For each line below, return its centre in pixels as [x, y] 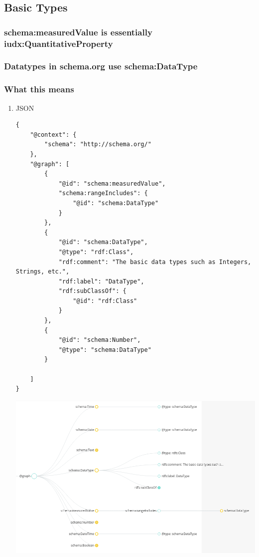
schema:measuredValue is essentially [78, 32]
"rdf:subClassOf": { [92, 291]
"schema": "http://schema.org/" [98, 144]
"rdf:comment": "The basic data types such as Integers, [155, 262]
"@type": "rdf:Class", [96, 252]
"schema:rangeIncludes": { [103, 193]
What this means [39, 89]
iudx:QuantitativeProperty [59, 43]
